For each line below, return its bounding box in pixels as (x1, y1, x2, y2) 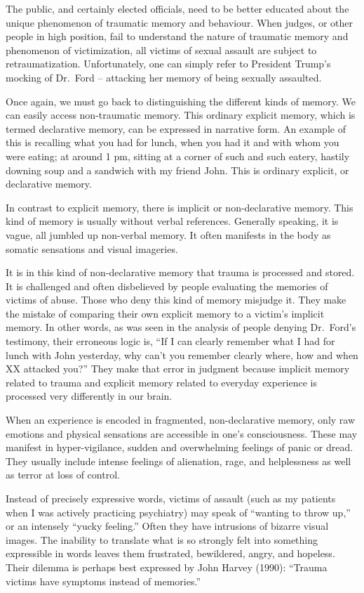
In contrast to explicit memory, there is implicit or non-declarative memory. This (6, 200, 353, 214)
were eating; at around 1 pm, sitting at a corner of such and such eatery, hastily (6, 148, 350, 163)
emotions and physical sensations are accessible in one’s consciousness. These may (6, 426, 358, 441)
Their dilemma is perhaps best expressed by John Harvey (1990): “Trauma (6, 559, 328, 574)
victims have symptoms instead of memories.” (6, 573, 201, 588)
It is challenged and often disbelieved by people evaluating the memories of (6, 278, 328, 293)
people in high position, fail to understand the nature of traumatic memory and (6, 29, 349, 44)
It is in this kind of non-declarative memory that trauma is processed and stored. (6, 265, 355, 280)
